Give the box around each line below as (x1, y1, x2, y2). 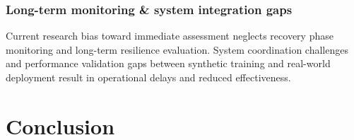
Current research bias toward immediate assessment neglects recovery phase (6, 28, 334, 43)
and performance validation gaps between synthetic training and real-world (6, 56, 331, 71)
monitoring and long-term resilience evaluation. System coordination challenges (6, 42, 348, 57)
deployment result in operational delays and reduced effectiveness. (6, 70, 291, 84)
